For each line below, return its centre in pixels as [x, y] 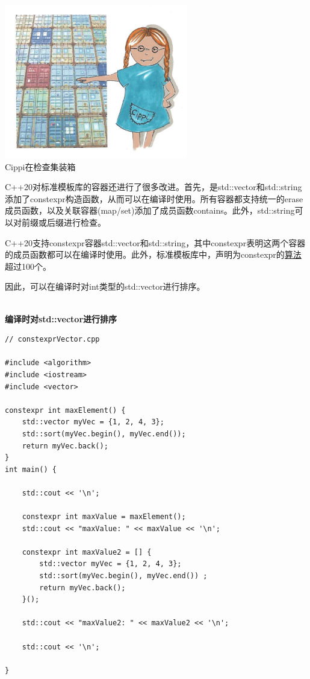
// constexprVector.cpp [52, 339]
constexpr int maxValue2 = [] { [87, 552]
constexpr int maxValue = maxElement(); [104, 517]
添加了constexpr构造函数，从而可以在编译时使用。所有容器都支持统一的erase [154, 198]
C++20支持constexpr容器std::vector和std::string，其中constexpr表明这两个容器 [155, 242]
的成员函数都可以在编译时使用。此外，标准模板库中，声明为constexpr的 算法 [153, 254]
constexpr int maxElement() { [65, 410]
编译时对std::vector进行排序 [61, 318]
